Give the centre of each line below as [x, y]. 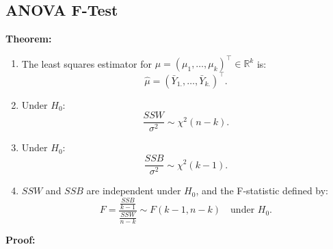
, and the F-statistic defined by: [262, 191]
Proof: [21, 240]
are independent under [134, 191]
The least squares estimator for [86, 63]
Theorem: [29, 39]
